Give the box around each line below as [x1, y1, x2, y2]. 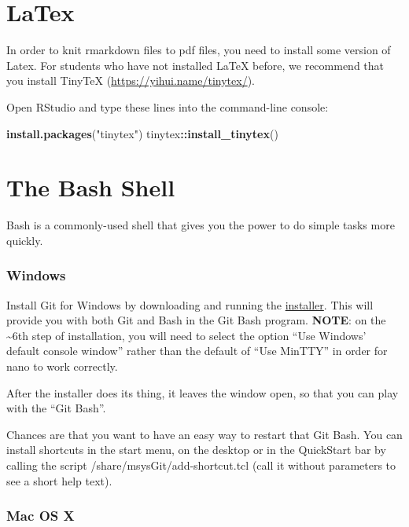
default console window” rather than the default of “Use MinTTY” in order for [6, 342, 388, 359]
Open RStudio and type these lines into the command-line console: [6, 98, 329, 115]
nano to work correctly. [6, 358, 118, 374]
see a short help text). [6, 472, 112, 489]
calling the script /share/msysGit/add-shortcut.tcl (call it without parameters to [6, 456, 396, 473]
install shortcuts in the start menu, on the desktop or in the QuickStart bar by [6, 441, 386, 458]
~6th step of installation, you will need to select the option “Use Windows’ [6, 327, 367, 343]
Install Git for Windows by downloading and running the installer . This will [6, 296, 374, 313]
